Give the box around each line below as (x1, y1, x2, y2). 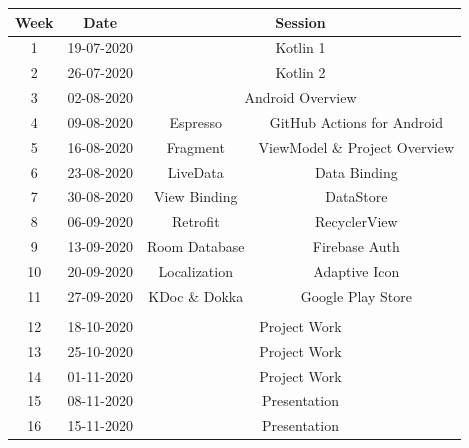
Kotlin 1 (275, 37, 326, 58)
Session (275, 11, 326, 32)
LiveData (167, 161, 224, 182)
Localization (158, 260, 233, 281)
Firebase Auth (312, 236, 400, 257)
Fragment (166, 136, 225, 157)
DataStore (325, 186, 388, 207)
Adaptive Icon (313, 260, 400, 281)
